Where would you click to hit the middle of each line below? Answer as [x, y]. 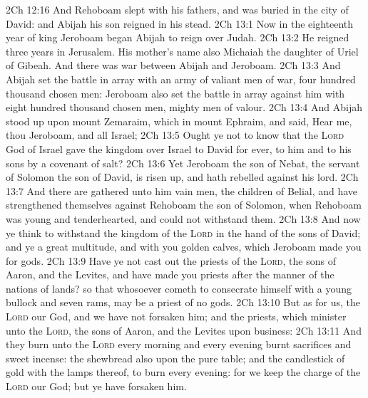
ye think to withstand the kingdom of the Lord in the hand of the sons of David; [183, 232]
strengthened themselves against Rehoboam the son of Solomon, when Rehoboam [184, 205]
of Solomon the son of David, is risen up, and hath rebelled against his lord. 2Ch [182, 177]
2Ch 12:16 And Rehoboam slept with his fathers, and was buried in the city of [177, 9]
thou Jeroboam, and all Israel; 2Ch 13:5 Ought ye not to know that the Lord [175, 135]
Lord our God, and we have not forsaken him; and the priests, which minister [176, 316]
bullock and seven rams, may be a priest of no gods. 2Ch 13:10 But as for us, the [183, 302]
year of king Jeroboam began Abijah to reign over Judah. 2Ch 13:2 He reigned [178, 37]
